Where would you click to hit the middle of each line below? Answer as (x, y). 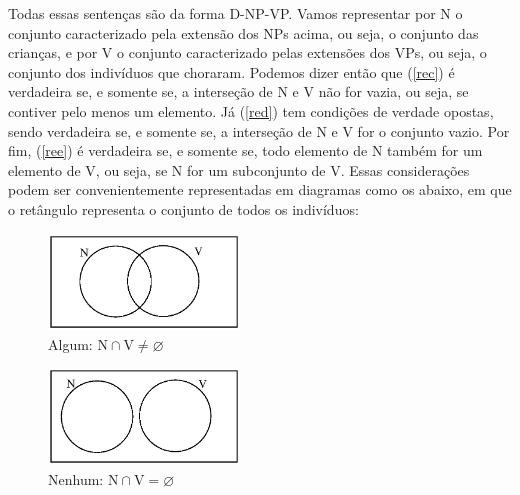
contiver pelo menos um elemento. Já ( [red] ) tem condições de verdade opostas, (251, 110)
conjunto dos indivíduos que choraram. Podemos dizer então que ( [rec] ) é (231, 71)
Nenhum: (76, 478)
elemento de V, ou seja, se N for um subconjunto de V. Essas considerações (239, 169)
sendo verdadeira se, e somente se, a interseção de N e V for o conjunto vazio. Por (259, 130)
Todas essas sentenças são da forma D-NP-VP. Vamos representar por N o (235, 13)
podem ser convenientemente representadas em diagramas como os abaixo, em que (260, 189)
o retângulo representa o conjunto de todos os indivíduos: (183, 208)
